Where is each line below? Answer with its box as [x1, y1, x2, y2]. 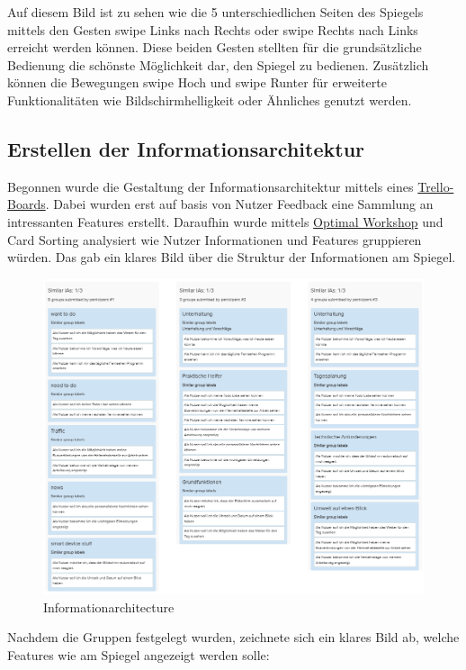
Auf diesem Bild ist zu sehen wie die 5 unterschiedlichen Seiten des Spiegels [7, 3, 424, 21]
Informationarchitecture [43, 597, 175, 616]
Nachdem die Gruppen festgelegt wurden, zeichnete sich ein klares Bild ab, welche [7, 628, 460, 647]
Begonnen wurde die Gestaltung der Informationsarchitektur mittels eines [7, 177, 414, 195]
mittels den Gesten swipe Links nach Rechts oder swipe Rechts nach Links [7, 20, 418, 39]
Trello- [417, 177, 454, 195]
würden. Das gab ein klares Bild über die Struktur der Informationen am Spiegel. [7, 248, 456, 267]
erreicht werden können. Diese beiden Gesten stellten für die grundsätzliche [7, 38, 422, 57]
